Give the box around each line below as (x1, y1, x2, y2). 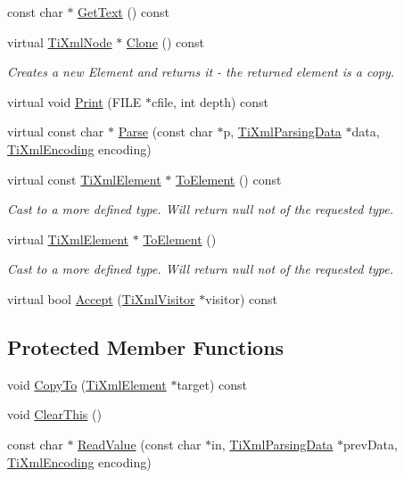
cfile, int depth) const (151, 92, 269, 111)
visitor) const (205, 289, 277, 308)
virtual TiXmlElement (7, 229, 128, 248)
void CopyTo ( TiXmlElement (7, 375, 167, 393)
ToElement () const (175, 169, 282, 188)
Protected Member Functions (7, 333, 284, 360)
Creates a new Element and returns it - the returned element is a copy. (7, 62, 395, 81)
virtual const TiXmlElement (7, 169, 161, 188)
